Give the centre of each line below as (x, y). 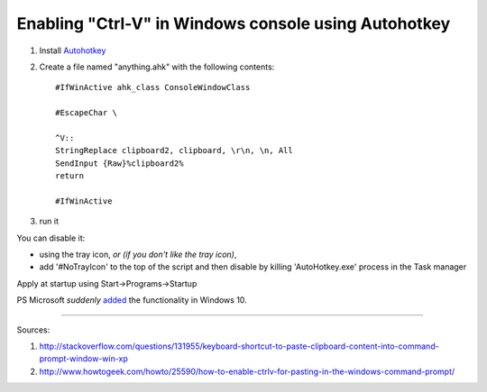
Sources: (33, 330)
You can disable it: (51, 238)
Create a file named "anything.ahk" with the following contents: (157, 67)
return (70, 176)
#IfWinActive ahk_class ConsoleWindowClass (153, 87)
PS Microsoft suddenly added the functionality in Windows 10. (132, 300)
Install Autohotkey (73, 50)
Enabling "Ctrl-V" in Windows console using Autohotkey (234, 23)
